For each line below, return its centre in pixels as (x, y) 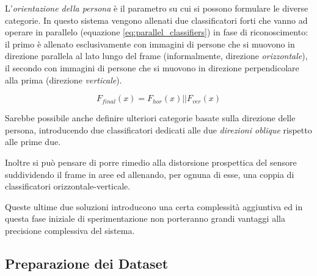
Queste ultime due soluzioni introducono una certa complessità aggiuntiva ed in (154, 206)
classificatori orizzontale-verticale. (68, 186)
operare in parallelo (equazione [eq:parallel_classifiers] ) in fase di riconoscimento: (157, 32)
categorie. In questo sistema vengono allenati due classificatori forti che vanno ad (156, 20)
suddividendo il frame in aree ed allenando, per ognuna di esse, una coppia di (150, 174)
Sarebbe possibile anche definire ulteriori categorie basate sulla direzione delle (150, 118)
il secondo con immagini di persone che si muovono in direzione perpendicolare (152, 67)
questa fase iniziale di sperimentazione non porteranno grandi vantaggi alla (145, 218)
